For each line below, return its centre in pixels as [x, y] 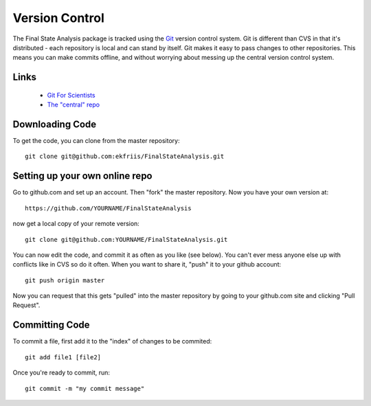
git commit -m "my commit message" [85, 388]
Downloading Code [55, 124]
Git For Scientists [71, 95]
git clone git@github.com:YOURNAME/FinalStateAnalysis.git [126, 239]
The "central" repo [73, 105]
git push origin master [65, 280]
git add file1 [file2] [63, 357]
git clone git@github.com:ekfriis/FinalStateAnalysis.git [125, 157]
